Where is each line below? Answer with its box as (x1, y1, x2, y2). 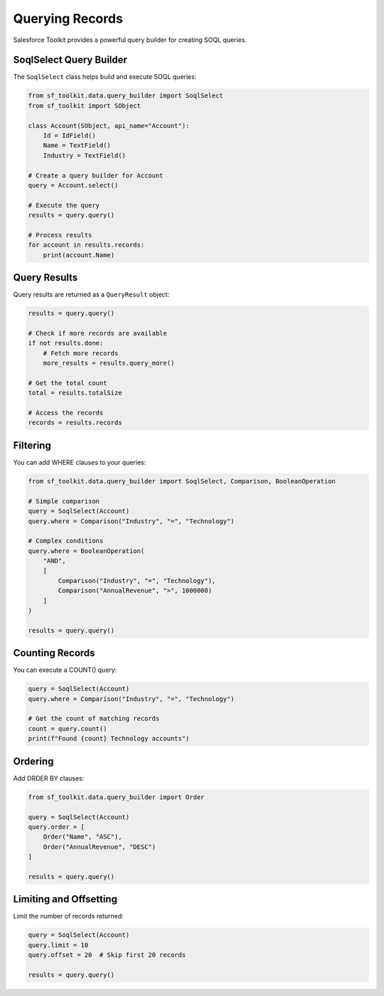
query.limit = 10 (28, 941, 89, 949)
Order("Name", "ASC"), (43, 832, 122, 841)
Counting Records (13, 647, 95, 659)
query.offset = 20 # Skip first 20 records (28, 951, 186, 959)
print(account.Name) (43, 251, 115, 259)
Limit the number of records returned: (13, 912, 124, 921)
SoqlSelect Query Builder (13, 54, 128, 66)
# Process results (28, 231, 92, 239)
